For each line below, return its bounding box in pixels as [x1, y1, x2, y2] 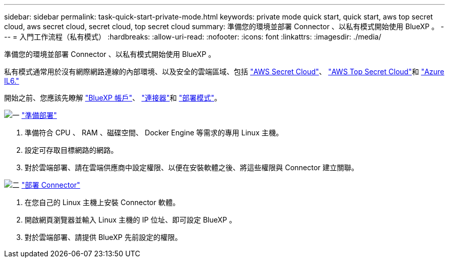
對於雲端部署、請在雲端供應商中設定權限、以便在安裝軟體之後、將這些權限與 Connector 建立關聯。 [25, 163, 359, 172]
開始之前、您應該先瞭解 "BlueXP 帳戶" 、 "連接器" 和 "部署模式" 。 [4, 93, 221, 102]
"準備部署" [21, 111, 57, 119]
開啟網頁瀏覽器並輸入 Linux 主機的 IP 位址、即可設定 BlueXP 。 [25, 215, 236, 224]
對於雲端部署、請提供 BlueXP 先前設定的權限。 [25, 233, 182, 241]
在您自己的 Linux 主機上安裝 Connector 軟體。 [25, 198, 180, 207]
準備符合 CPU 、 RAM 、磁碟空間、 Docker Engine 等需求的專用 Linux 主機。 [25, 128, 283, 137]
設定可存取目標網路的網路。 [25, 146, 118, 154]
